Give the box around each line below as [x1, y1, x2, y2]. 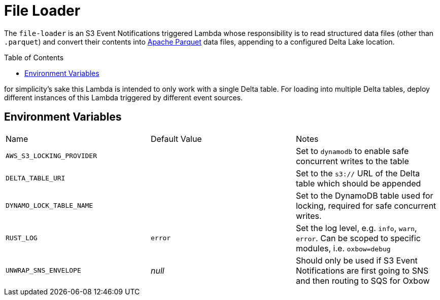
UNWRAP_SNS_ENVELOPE [6, 267, 81, 275]
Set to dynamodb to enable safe [295, 145, 409, 156]
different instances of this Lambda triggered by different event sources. [4, 93, 243, 102]
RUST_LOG [6, 234, 38, 242]
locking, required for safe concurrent [295, 200, 436, 211]
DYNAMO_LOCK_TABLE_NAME [6, 202, 93, 210]
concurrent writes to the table [295, 156, 409, 166]
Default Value [150, 133, 202, 144]
